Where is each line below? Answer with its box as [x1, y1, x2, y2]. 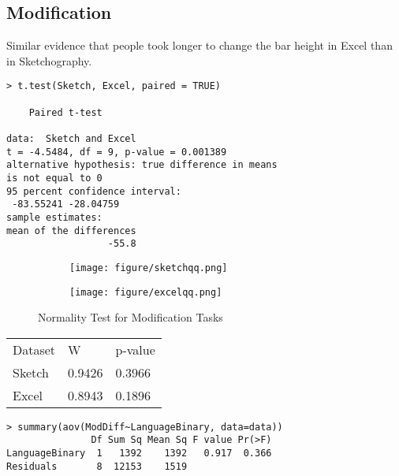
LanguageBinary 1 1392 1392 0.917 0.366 [6, 448, 272, 459]
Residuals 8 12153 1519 [6, 460, 188, 472]
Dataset [13, 340, 56, 359]
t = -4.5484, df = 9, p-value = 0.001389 [6, 146, 227, 158]
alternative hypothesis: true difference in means [6, 159, 278, 171]
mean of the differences [6, 225, 136, 236]
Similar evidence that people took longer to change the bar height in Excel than [6, 37, 393, 54]
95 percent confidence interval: [6, 185, 181, 197]
